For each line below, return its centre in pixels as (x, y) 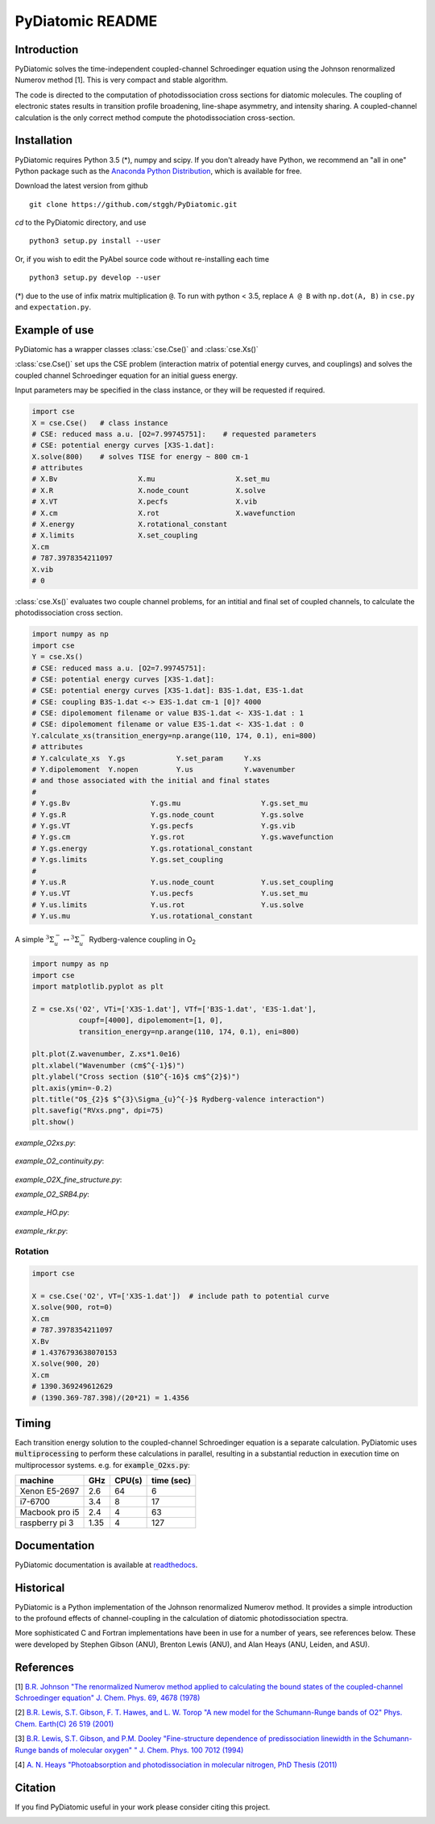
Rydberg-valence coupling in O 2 (143, 940)
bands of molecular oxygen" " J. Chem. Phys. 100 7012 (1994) (141, 1750)
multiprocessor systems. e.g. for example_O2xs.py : (103, 1465)
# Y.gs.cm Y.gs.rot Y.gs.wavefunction (183, 837)
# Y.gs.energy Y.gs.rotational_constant (142, 848)
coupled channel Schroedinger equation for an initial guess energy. (126, 375)
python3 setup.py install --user (95, 241)
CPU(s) (128, 1481)
